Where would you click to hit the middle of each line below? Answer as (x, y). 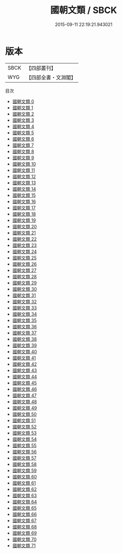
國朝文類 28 (24, 276)
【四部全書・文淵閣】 (51, 77)
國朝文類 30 (25, 289)
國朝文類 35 (24, 320)
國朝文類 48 (25, 401)
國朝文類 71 (24, 545)
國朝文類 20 (25, 226)
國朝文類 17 (24, 208)
